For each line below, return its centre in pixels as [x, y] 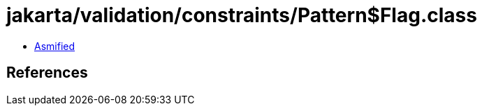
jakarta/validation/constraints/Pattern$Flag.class [242, 15]
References [47, 73]
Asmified [55, 46]
